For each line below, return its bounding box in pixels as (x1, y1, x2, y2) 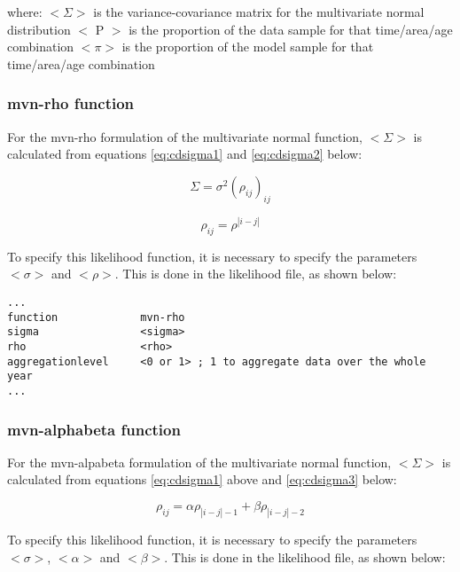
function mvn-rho (7, 310, 185, 324)
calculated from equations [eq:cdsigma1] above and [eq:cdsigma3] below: (7, 470, 397, 489)
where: (7, 3, 43, 20)
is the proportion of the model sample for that (121, 37, 374, 56)
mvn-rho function (7, 92, 135, 114)
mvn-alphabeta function (7, 418, 181, 440)
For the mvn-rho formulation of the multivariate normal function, (7, 127, 363, 145)
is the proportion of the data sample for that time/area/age (129, 20, 453, 38)
